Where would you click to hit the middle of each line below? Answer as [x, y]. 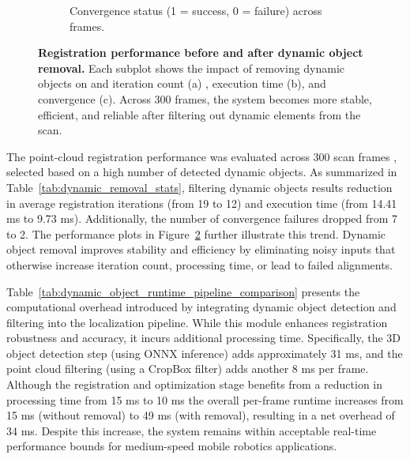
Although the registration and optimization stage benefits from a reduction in [195, 384]
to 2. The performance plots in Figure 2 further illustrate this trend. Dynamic [196, 233]
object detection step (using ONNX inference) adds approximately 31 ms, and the [205, 353]
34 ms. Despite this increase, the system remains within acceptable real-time [192, 430]
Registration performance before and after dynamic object [201, 53]
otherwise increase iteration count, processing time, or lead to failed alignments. [200, 264]
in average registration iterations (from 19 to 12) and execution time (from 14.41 [202, 203]
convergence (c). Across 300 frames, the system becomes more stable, [205, 98]
